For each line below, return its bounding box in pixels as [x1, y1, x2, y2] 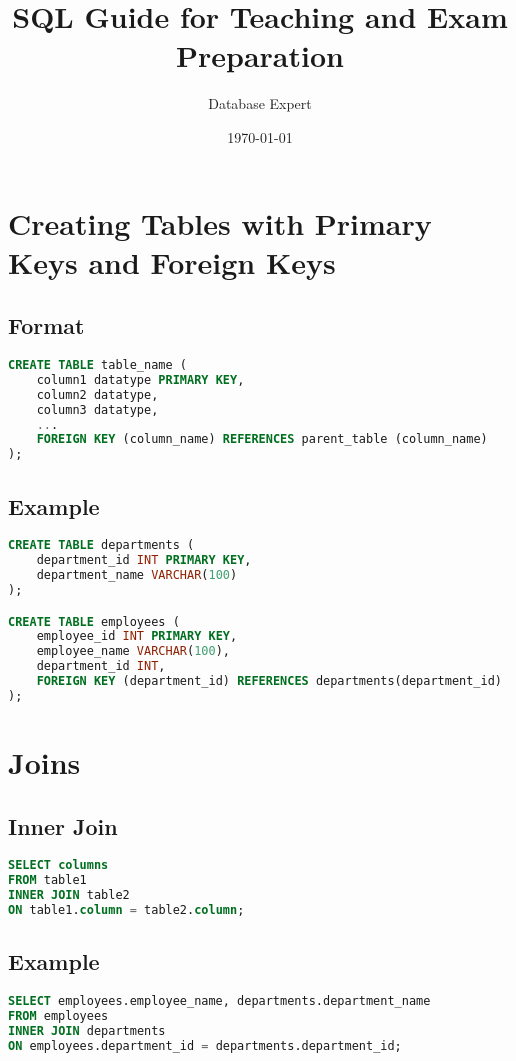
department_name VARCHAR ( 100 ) [36, 568, 238, 583]
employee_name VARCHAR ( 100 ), [36, 644, 230, 659]
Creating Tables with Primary [8, 202, 432, 243]
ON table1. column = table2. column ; [8, 903, 245, 918]
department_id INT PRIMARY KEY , [36, 553, 252, 568]
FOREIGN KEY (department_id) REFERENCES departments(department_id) [36, 674, 503, 689]
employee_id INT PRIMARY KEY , [36, 629, 238, 644]
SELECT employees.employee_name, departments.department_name [8, 994, 431, 1009]
